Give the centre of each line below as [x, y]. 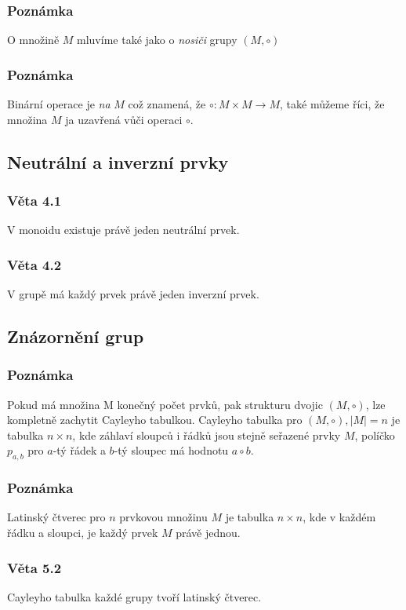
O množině [33, 40]
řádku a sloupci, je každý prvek [83, 533]
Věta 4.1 [34, 200]
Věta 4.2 [34, 264]
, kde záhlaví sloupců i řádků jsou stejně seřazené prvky [207, 435]
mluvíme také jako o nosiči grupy [157, 40]
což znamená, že [167, 104]
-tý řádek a [79, 450]
